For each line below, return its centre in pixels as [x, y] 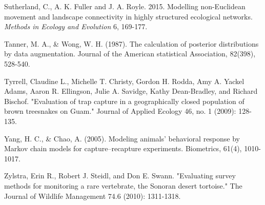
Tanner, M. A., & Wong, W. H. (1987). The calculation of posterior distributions [131, 43]
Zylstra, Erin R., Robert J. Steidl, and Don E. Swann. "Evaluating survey [120, 176]
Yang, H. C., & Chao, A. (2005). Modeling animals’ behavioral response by [122, 138]
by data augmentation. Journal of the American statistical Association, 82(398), [130, 54]
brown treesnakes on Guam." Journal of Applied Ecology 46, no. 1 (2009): [120, 111]
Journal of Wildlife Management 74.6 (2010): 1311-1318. [93, 196]
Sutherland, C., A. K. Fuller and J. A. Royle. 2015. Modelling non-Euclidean [125, 6]
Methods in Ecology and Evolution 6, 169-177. [76, 26]
